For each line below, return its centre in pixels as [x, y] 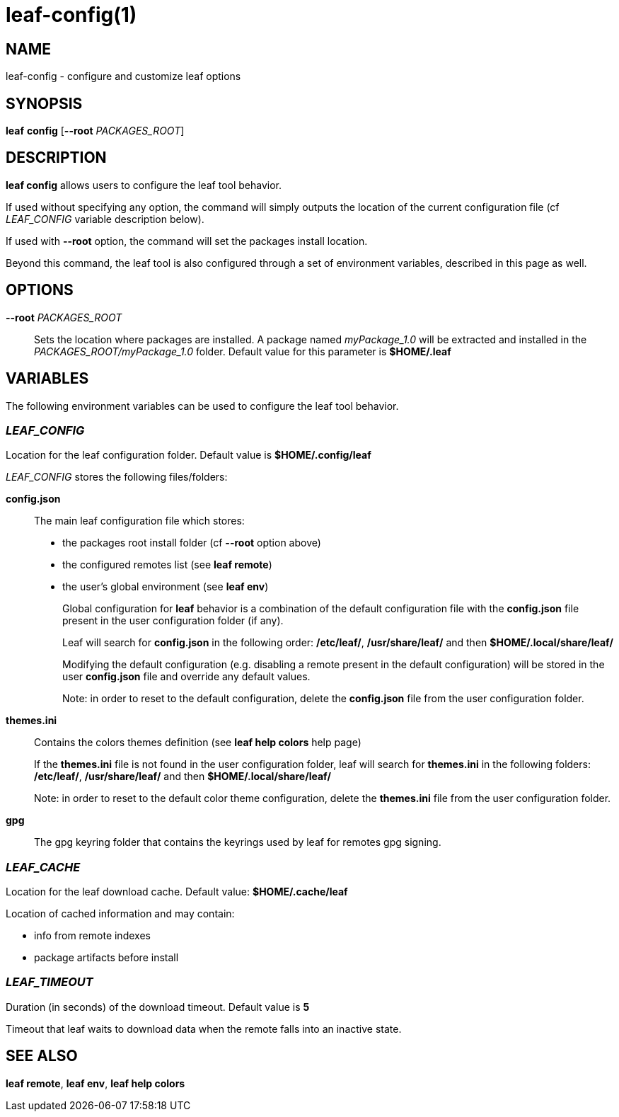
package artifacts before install [106, 958]
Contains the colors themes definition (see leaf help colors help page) [198, 743]
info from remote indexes [92, 936]
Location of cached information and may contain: [120, 914]
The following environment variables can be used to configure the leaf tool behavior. [202, 406]
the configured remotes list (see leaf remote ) [167, 565]
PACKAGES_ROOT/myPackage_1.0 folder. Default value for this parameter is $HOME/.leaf [243, 351]
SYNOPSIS [44, 103]
